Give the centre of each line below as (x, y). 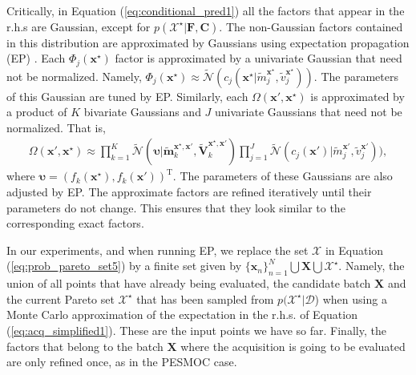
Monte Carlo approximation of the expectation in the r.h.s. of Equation (182, 315)
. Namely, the (372, 266)
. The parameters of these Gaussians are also (283, 176)
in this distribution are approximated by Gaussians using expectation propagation (208, 42)
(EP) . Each (36, 58)
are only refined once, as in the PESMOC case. (122, 362)
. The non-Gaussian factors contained (311, 26)
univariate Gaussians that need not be (309, 112)
